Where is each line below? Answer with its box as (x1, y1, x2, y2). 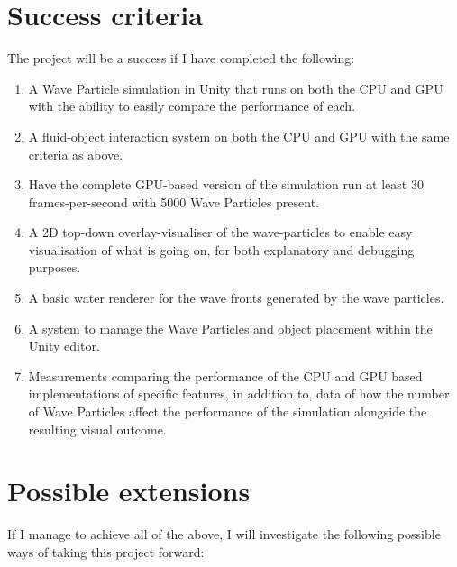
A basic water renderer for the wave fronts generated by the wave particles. (28, 288, 444, 307)
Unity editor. (28, 336, 100, 355)
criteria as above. (28, 144, 123, 163)
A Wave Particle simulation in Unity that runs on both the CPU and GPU (28, 78, 443, 97)
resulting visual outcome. (28, 419, 167, 438)
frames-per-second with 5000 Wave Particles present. (28, 192, 320, 211)
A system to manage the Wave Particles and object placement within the (28, 318, 433, 337)
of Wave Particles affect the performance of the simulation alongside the (28, 402, 427, 421)
